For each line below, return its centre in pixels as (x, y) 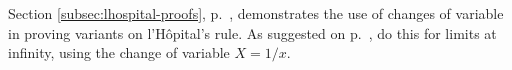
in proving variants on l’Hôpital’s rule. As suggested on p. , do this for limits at (252, 32)
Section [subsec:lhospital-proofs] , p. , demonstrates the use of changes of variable (256, 13)
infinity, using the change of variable (119, 52)
